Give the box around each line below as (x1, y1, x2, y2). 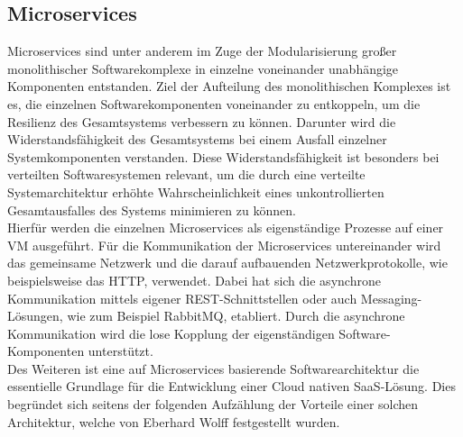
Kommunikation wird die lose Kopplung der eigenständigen (7, 323, 335, 342)
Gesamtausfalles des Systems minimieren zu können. (7, 200, 296, 219)
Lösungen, (7, 306, 63, 325)
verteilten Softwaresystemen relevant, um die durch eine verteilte (7, 165, 366, 184)
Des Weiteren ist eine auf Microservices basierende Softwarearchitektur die (7, 359, 420, 378)
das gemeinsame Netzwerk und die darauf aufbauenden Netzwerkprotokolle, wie (7, 253, 448, 272)
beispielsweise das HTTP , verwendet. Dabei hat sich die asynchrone (7, 270, 381, 289)
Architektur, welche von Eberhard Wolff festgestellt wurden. (7, 412, 340, 431)
